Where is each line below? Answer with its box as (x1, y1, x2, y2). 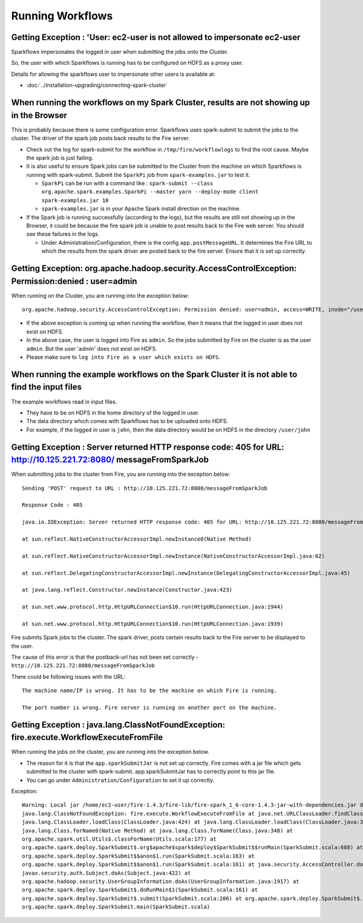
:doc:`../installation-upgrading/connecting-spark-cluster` (26, 82, 168, 89)
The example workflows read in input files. (11, 398, 117, 405)
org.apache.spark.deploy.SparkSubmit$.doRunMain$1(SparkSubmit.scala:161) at (22, 887, 258, 893)
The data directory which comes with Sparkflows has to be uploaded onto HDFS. (26, 418, 228, 425)
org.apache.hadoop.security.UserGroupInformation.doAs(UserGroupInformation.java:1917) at (22, 878, 299, 885)
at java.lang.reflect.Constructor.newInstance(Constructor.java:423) (22, 587, 233, 593)
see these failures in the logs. (26, 230, 100, 238)
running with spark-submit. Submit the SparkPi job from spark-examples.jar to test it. (26, 171, 250, 178)
